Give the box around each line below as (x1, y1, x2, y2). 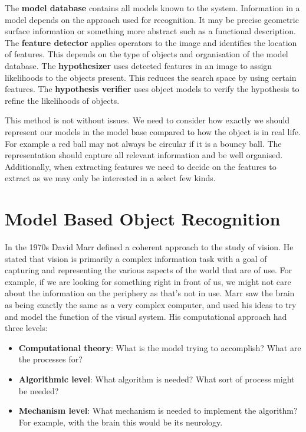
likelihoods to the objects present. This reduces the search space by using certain (5, 71, 297, 83)
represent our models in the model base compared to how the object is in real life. (5, 125, 301, 138)
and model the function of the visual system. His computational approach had (5, 310, 287, 322)
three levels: (5, 322, 48, 334)
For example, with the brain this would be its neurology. (18, 415, 223, 428)
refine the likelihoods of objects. (5, 94, 120, 106)
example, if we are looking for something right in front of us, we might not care (5, 275, 291, 287)
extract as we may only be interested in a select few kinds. (5, 172, 216, 184)
